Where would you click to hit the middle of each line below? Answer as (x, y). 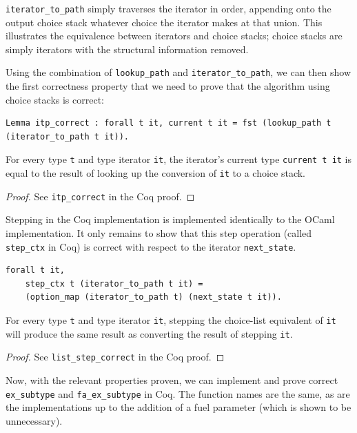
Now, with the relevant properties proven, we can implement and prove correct (172, 380)
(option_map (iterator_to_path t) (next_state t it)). (153, 297)
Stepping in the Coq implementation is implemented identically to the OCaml (170, 219)
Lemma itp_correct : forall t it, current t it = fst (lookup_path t (169, 123)
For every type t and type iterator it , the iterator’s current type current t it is (179, 159)
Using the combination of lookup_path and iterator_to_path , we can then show (178, 72)
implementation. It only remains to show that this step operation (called (159, 233)
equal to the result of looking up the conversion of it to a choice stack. (156, 173)
